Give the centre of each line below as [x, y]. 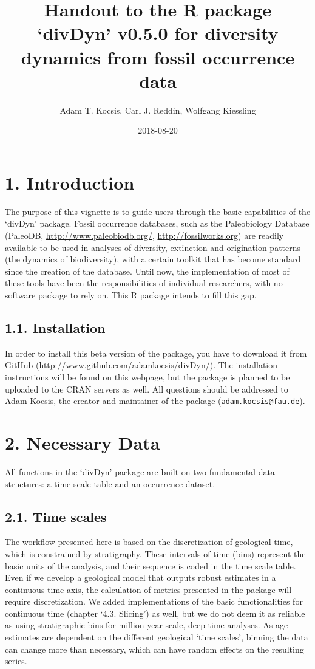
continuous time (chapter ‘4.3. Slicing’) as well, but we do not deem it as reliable [155, 613]
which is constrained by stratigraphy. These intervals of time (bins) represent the [155, 553]
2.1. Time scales [56, 516]
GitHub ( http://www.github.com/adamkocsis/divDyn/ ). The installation [141, 365]
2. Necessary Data [83, 442]
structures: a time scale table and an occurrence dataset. [110, 483]
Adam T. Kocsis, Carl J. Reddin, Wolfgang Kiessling [158, 110]
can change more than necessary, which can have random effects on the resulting [154, 649]
